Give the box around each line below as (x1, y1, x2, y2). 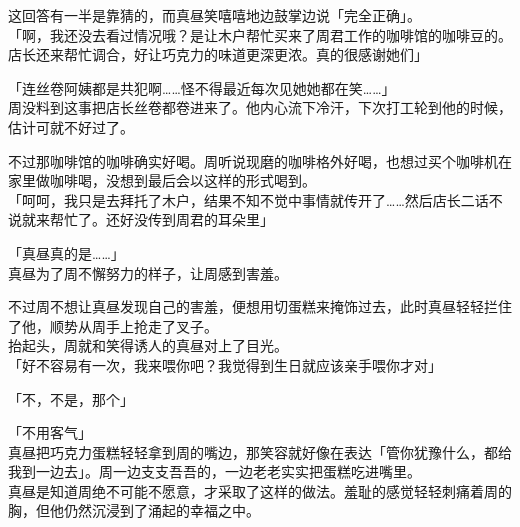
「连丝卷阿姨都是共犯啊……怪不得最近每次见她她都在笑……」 (8, 77, 396, 98)
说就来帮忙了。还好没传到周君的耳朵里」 (8, 209, 274, 230)
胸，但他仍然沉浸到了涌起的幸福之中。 (8, 500, 260, 521)
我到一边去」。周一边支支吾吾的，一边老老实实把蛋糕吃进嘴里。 (8, 461, 421, 482)
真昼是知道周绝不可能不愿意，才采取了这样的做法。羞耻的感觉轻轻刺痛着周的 (8, 480, 512, 501)
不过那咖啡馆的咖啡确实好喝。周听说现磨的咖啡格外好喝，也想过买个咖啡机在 (8, 150, 512, 171)
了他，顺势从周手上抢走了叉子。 (8, 315, 218, 336)
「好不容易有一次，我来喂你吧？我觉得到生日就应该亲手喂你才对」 (8, 354, 442, 375)
